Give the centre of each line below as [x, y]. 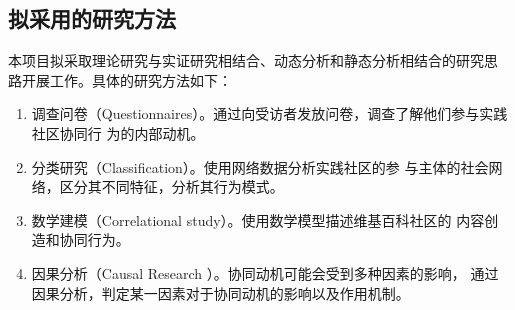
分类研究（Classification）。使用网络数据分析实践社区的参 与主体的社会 [260, 166]
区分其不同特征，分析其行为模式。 [171, 186]
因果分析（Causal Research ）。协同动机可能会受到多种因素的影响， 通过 [265, 272]
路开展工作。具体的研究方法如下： [120, 79]
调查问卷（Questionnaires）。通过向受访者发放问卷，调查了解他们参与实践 [269, 113]
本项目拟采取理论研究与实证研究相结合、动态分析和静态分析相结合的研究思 [253, 60]
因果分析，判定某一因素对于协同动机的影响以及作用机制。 [220, 292]
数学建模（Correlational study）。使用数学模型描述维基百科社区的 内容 [258, 219]
